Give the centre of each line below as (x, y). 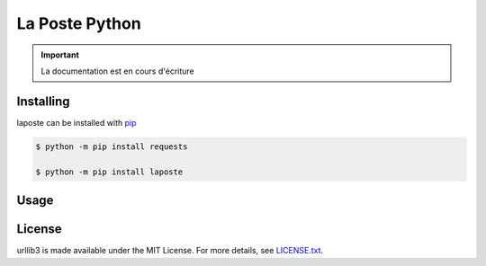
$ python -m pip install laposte (109, 172)
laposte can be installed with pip (76, 122)
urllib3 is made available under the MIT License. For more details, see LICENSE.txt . (170, 251)
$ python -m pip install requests (112, 146)
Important (60, 55)
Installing (44, 101)
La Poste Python (79, 23)
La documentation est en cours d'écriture (118, 71)
